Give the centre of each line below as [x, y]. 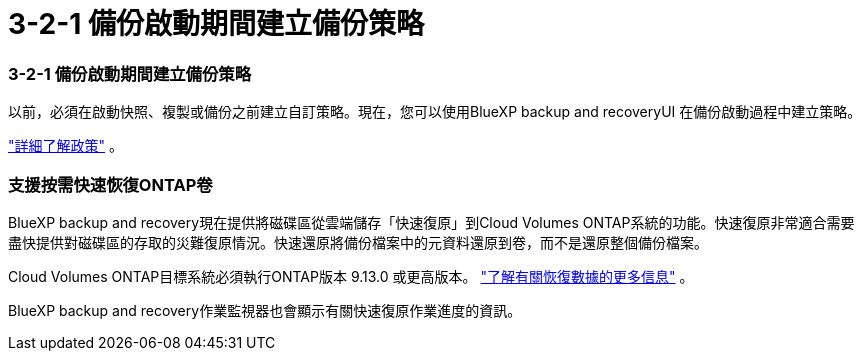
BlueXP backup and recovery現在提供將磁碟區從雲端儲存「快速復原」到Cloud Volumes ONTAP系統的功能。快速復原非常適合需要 [431, 222]
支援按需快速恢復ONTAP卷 [110, 184]
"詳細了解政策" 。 [65, 146]
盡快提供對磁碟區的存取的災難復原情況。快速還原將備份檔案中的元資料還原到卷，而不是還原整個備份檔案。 [358, 242]
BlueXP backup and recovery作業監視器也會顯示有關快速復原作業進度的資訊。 [265, 310]
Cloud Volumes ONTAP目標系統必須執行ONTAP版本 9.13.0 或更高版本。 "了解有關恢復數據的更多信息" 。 [351, 276]
